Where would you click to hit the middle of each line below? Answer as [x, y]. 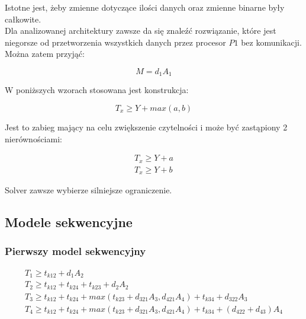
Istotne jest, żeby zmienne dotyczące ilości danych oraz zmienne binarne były [145, 7]
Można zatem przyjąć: [45, 54]
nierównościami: [33, 138]
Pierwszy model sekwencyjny [75, 251]
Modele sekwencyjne [69, 222]
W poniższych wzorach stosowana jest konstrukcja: [97, 90]
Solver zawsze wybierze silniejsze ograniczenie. [88, 190]
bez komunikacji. [271, 42]
